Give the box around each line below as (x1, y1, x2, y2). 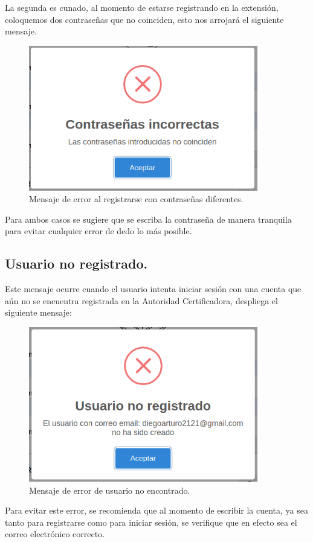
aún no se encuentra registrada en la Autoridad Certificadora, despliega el (5, 294, 278, 307)
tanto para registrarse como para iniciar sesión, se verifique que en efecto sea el (5, 515, 297, 528)
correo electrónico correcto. (5, 528, 105, 540)
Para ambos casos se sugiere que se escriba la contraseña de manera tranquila (5, 212, 292, 225)
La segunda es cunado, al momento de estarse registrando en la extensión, (5, 1, 279, 13)
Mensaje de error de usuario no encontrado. (29, 483, 190, 496)
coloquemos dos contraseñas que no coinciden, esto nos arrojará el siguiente (5, 13, 284, 25)
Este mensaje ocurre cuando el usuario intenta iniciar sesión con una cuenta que (5, 282, 302, 295)
